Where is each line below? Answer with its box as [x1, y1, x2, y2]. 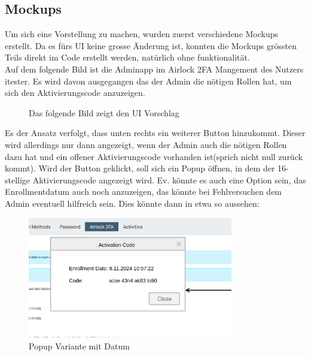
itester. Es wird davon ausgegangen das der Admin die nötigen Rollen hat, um [5, 74, 292, 87]
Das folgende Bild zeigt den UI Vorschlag [29, 106, 179, 119]
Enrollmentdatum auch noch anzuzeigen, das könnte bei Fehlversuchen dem [5, 185, 282, 198]
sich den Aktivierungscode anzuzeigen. [5, 86, 145, 99]
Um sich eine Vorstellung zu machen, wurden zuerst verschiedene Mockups [5, 28, 279, 40]
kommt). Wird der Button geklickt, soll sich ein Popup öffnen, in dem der [5, 162, 275, 174]
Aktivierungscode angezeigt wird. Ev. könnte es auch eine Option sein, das [32, 173, 306, 186]
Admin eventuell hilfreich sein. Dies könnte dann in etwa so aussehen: [5, 197, 260, 209]
